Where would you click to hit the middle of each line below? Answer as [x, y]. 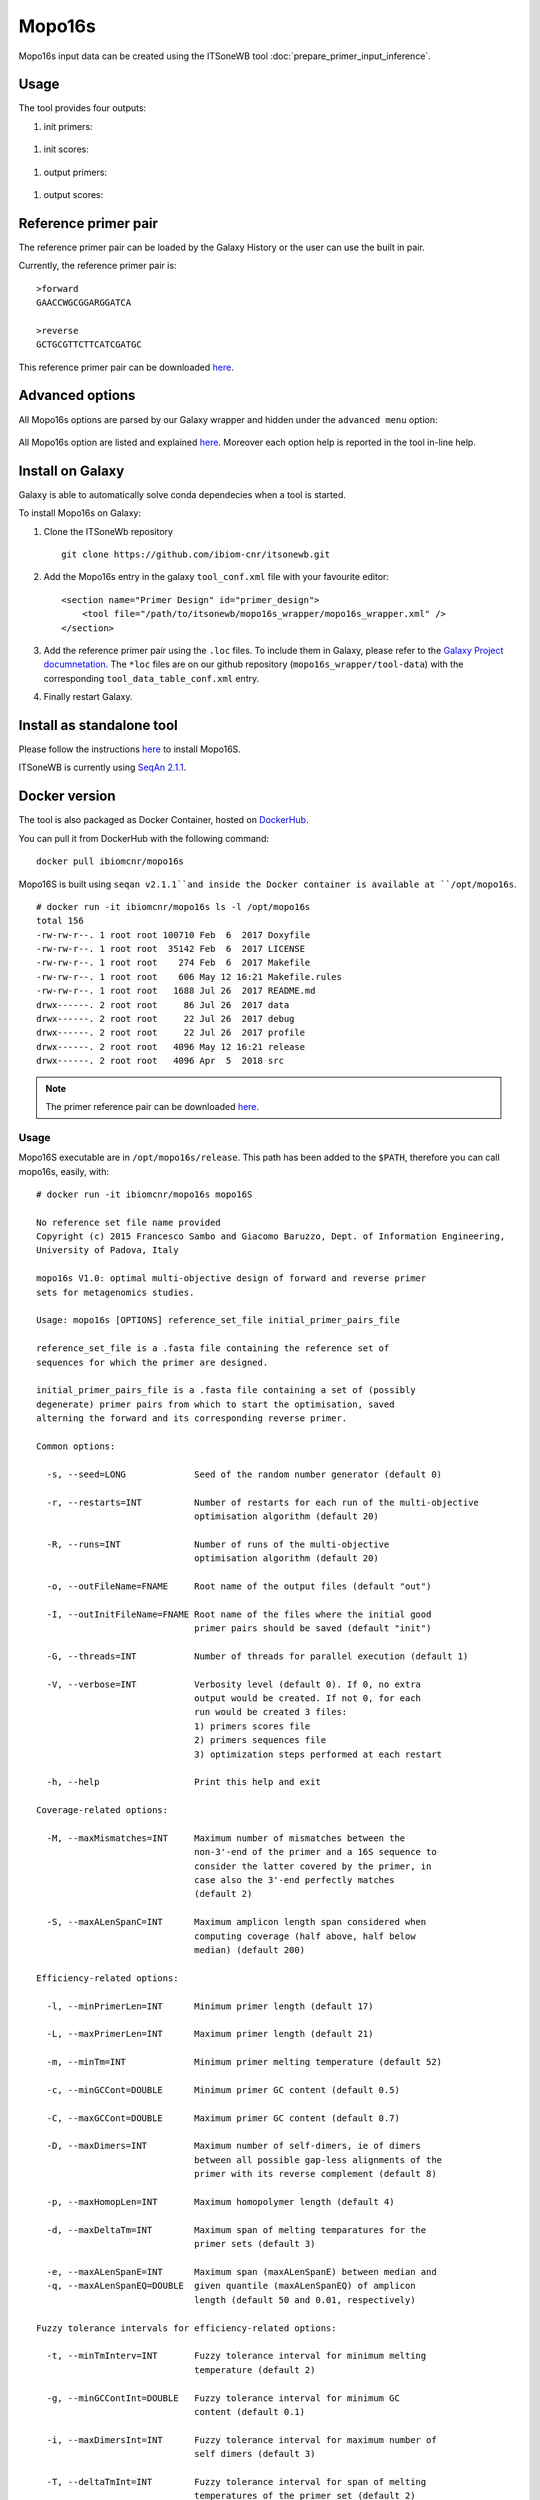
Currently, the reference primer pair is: [97, 266]
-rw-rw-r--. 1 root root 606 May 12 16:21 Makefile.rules [189, 976]
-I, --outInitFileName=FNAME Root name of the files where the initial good [239, 1614]
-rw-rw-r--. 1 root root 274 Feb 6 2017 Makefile [173, 963]
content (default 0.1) [249, 2411]
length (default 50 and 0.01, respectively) [304, 2299]
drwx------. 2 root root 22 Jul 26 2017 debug [165, 1019]
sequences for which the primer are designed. [152, 1362]
